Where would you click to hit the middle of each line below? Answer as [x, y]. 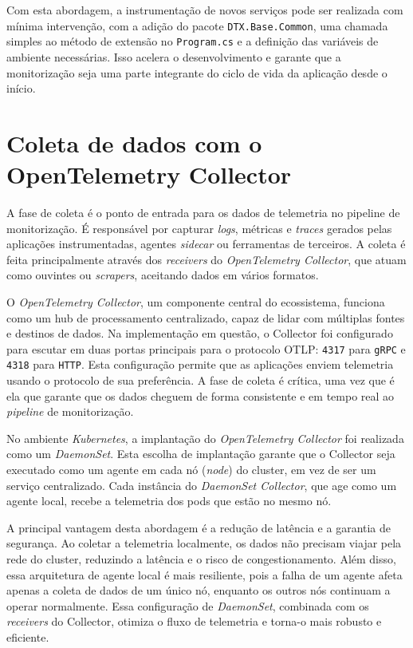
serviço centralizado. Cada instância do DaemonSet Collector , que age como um [202, 485]
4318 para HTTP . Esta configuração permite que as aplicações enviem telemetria [200, 364]
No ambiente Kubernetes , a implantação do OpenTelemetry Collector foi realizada [205, 438]
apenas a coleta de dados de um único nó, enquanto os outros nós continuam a [199, 590]
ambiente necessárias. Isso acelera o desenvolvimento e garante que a [174, 56]
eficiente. [28, 636]
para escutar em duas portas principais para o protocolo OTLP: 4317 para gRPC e [206, 348]
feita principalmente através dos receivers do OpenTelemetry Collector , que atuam [206, 259]
